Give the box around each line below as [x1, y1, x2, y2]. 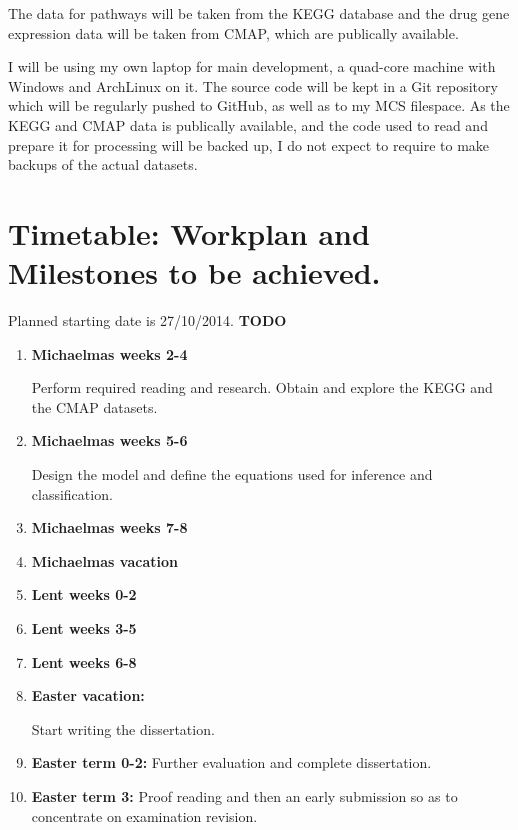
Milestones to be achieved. [8, 252, 381, 293]
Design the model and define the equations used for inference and [31, 464, 433, 485]
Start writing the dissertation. [31, 718, 215, 739]
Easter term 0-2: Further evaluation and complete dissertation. [31, 752, 432, 773]
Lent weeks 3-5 [31, 618, 137, 638]
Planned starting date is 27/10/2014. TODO [8, 310, 287, 331]
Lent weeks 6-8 [31, 651, 137, 672]
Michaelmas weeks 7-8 [31, 517, 188, 538]
